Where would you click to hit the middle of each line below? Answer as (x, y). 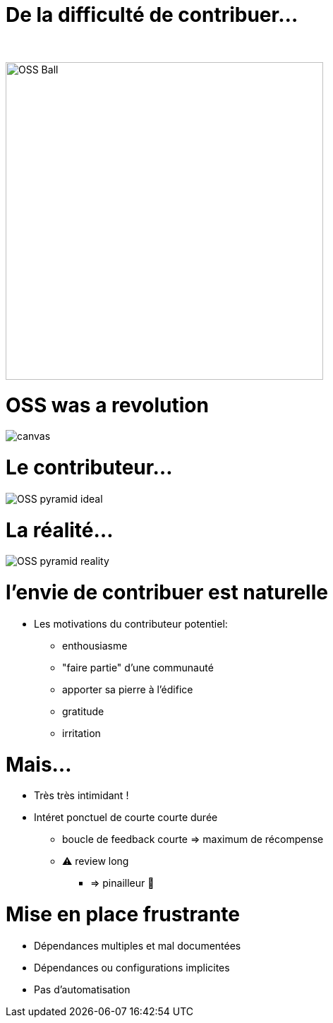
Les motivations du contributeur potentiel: (131, 623)
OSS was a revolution (107, 405)
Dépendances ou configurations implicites (132, 967)
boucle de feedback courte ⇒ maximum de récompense (193, 839)
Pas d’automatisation (82, 989)
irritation (81, 733)
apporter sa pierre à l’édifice (128, 689)
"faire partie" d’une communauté (138, 667)
